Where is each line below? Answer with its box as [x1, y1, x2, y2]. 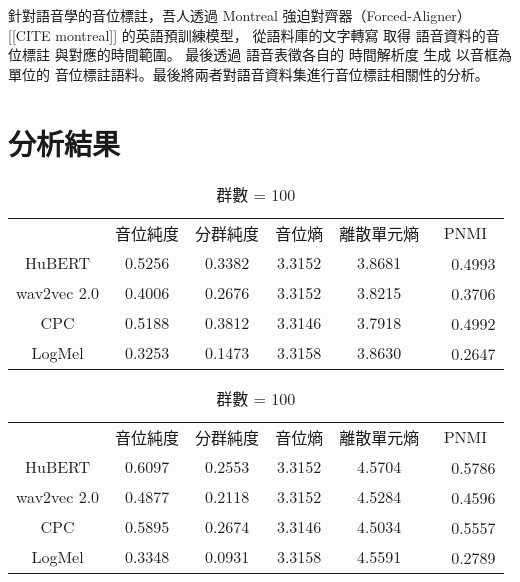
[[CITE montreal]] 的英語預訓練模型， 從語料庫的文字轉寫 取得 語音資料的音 [8, 24, 500, 45]
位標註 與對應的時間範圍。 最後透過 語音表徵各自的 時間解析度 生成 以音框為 [8, 44, 512, 65]
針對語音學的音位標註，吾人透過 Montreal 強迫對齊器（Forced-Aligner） [8, 5, 471, 25]
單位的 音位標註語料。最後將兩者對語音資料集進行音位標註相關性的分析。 [8, 63, 489, 84]
